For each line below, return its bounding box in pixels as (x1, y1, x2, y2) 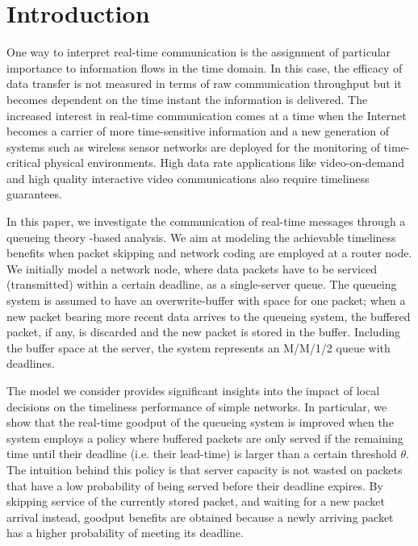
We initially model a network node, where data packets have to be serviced (6, 260, 378, 277)
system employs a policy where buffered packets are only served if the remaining (6, 429, 403, 446)
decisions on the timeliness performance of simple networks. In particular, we (6, 398, 387, 415)
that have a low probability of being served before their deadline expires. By (6, 477, 383, 494)
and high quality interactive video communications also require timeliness (6, 169, 370, 186)
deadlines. (6, 355, 55, 372)
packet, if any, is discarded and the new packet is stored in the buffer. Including (6, 323, 401, 340)
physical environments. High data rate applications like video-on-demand (44, 154, 405, 171)
